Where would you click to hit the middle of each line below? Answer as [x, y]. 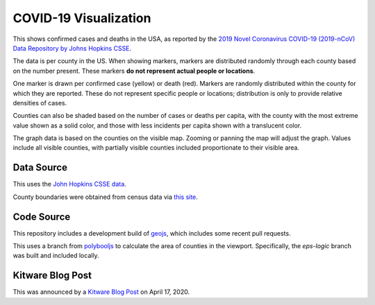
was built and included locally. [56, 256]
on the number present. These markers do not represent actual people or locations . [134, 71]
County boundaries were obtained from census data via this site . [105, 197]
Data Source [40, 167]
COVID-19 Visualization [82, 18]
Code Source [42, 217]
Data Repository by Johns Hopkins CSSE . [72, 48]
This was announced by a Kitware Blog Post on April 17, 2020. [101, 292]
